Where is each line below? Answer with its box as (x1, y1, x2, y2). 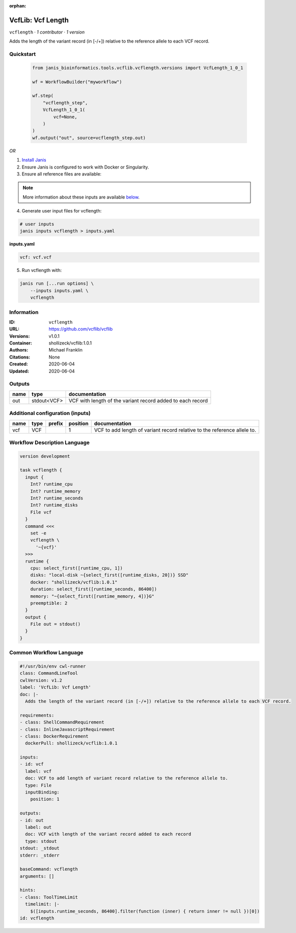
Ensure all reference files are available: (21, 170, 102, 177)
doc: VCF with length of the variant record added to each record (25, 831, 191, 837)
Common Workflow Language (9, 649, 83, 656)
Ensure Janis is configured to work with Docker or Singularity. (21, 164, 149, 170)
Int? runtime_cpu (30, 481, 73, 487)
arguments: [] (19, 873, 54, 879)
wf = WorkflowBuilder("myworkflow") (32, 79, 122, 84)
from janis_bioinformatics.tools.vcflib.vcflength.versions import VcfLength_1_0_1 (32, 65, 243, 70)
